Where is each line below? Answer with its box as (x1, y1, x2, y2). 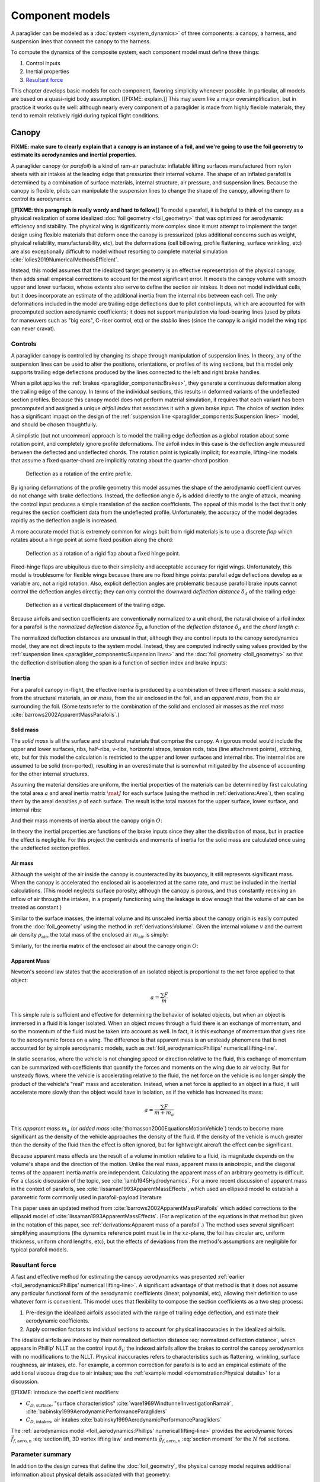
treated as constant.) (11, 904, 62, 911)
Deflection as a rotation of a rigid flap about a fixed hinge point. (25, 550, 181, 557)
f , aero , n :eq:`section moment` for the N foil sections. (162, 1435, 290, 1444)
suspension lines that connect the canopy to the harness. (11, 37, 151, 44)
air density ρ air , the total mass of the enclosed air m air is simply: (11, 931, 169, 940)
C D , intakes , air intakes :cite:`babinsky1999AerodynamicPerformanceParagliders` (25, 1416, 222, 1425)
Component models (11, 9, 111, 22)
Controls (11, 340, 37, 348)
